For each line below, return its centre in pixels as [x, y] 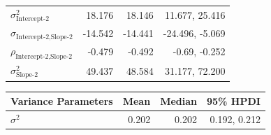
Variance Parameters [62, 101]
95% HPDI [234, 101]
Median [178, 101]
